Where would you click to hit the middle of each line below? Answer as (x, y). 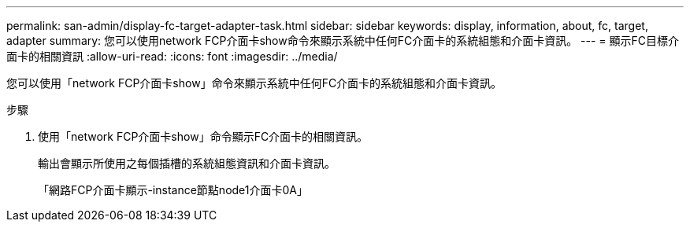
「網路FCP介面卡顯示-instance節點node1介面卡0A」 (173, 190)
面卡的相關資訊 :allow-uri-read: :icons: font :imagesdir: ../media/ (172, 56)
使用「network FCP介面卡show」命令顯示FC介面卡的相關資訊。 (203, 136)
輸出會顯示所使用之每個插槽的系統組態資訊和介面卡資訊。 (187, 163)
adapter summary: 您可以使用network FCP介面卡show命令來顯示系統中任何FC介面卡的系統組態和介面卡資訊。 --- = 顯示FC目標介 (343, 40)
